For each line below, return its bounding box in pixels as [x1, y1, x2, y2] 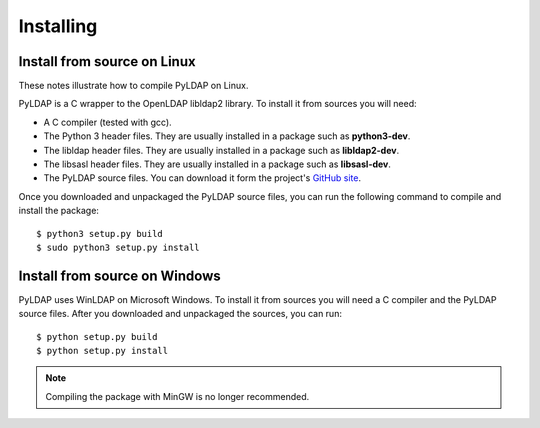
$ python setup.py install [36, 345, 169, 357]
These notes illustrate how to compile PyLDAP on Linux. [18, 80, 249, 92]
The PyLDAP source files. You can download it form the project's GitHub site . [43, 172, 362, 184]
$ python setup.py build [36, 331, 158, 342]
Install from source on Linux [18, 53, 196, 70]
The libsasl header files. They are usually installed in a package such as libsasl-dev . [43, 158, 392, 170]
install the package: [18, 205, 100, 217]
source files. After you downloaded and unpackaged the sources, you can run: [18, 308, 342, 320]
